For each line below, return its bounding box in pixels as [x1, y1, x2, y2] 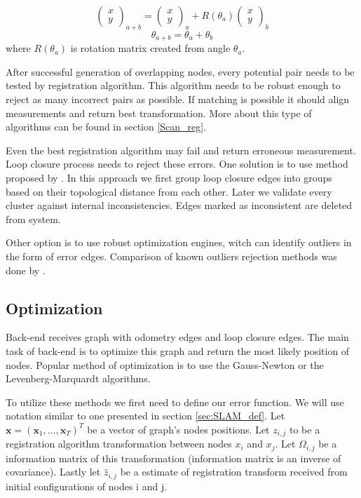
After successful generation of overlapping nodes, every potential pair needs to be [6, 64, 355, 79]
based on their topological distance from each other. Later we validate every [6, 184, 332, 198]
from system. [6, 211, 61, 226]
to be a [290, 422, 320, 436]
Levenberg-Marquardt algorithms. [6, 371, 151, 386]
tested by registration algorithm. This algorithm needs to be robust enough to [6, 78, 341, 93]
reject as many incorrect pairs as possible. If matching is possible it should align [6, 92, 350, 107]
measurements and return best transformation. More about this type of [6, 105, 312, 120]
